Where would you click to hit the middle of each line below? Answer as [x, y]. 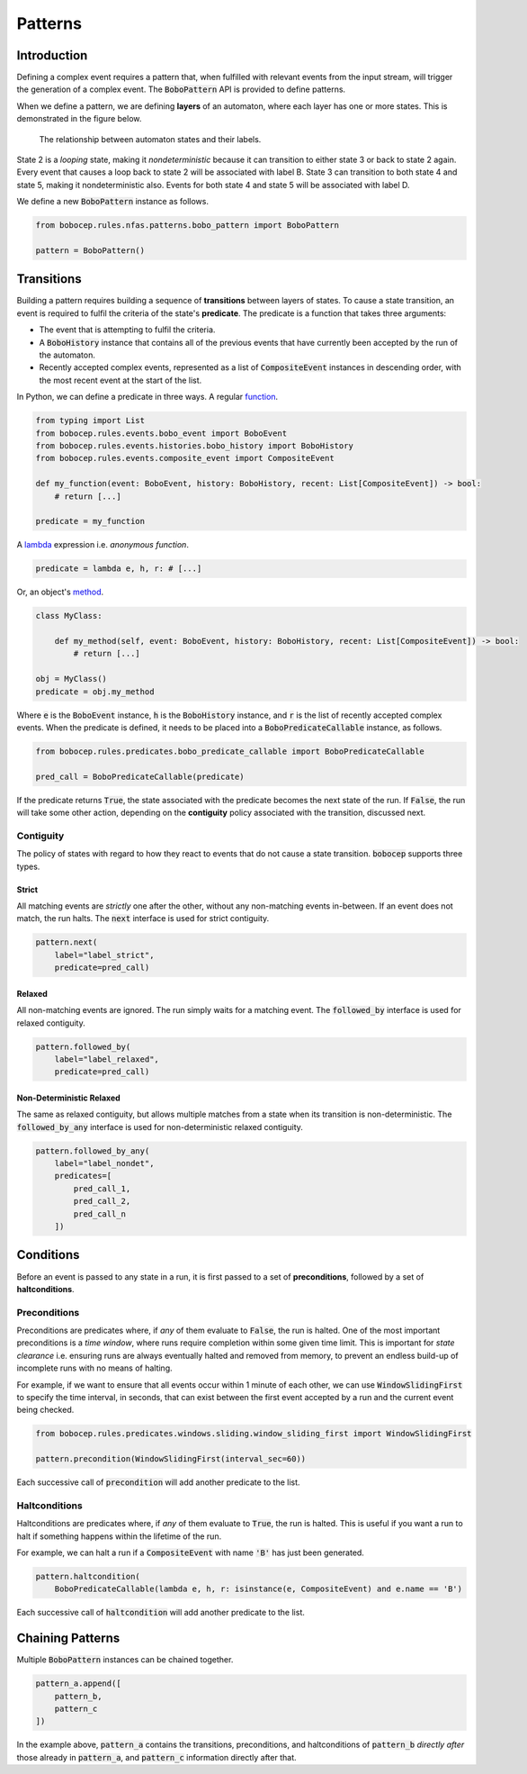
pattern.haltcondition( [88, 1577]
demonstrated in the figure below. [79, 119]
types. [28, 866]
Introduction [52, 55]
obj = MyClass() [71, 679]
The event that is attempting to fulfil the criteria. [127, 330]
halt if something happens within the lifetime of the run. [119, 1536]
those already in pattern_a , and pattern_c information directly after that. [156, 1757]
